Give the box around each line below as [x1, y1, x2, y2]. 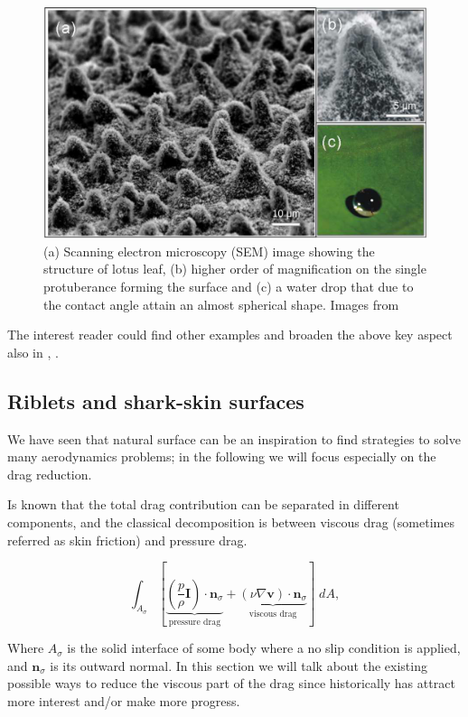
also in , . [7, 342, 59, 361]
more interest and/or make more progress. [7, 691, 240, 710]
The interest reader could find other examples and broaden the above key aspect [7, 325, 453, 344]
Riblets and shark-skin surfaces [7, 386, 304, 414]
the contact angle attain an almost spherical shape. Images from [43, 294, 399, 313]
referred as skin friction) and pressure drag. [7, 530, 248, 549]
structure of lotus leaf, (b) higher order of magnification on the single [43, 259, 426, 278]
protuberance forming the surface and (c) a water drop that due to [43, 277, 414, 296]
